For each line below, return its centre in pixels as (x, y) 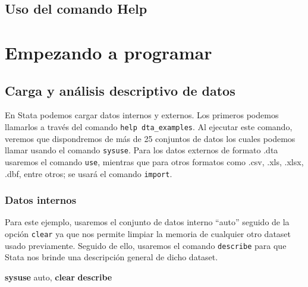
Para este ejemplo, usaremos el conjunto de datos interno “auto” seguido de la (147, 222)
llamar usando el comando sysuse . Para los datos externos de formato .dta (142, 150)
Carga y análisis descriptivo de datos (120, 90)
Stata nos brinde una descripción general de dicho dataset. (111, 257)
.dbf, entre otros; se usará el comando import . (89, 173)
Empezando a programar (109, 52)
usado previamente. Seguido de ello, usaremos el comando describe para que (146, 245)
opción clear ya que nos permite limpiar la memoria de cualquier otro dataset (148, 233)
